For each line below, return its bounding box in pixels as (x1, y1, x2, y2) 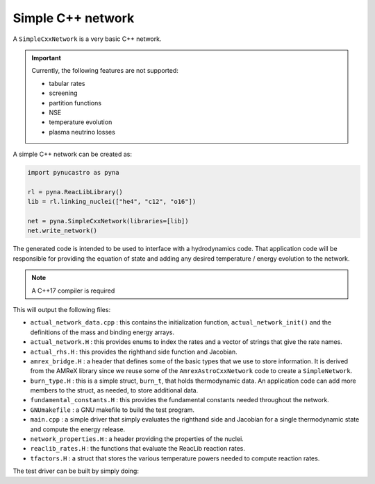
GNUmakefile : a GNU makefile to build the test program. (30, 406, 194, 414)
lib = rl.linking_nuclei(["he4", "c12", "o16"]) (27, 198, 197, 206)
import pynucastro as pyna (27, 168, 119, 177)
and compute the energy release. (30, 425, 126, 433)
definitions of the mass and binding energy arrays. (30, 328, 175, 336)
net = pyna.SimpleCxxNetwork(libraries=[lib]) (27, 217, 189, 225)
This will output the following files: (12, 305, 111, 313)
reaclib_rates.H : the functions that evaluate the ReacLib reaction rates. (30, 444, 246, 453)
